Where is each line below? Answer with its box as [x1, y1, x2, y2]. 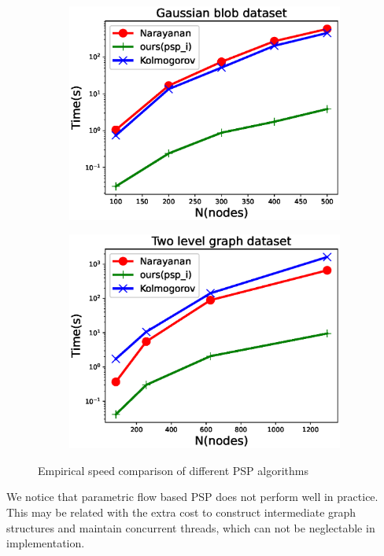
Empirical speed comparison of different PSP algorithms [38, 462, 308, 478]
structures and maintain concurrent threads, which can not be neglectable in [6, 519, 375, 536]
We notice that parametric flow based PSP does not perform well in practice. [6, 488, 378, 505]
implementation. [6, 535, 85, 551]
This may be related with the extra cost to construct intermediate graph [6, 503, 356, 520]
